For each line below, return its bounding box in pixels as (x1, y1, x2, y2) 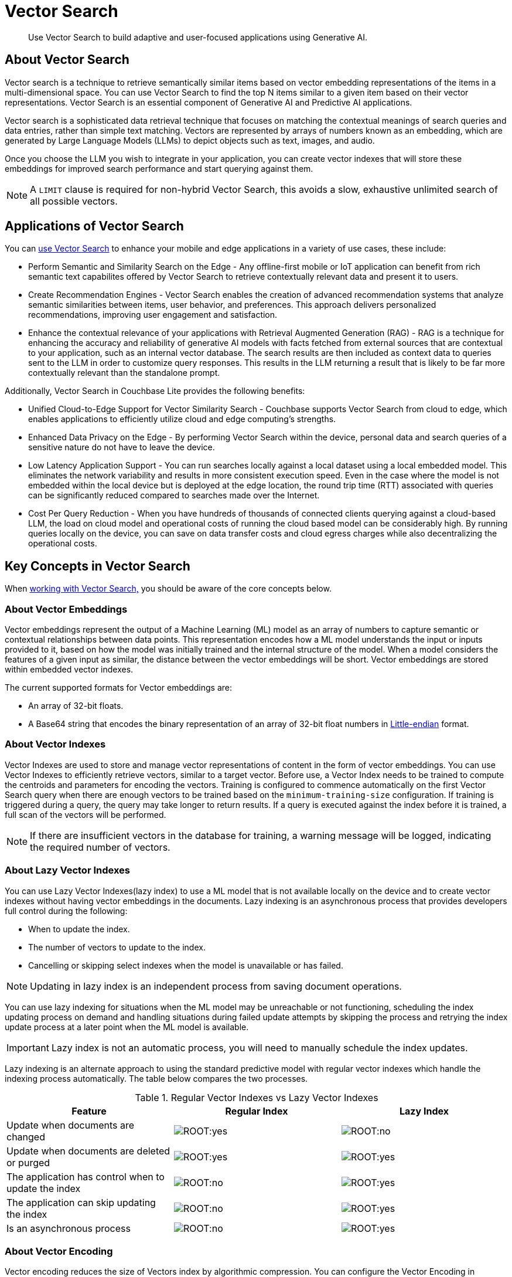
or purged (6, 1156, 50, 1169)
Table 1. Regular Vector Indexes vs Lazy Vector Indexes (135, 1091, 378, 1103)
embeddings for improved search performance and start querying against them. (5, 163, 313, 174)
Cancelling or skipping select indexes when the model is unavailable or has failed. (28, 960, 343, 970)
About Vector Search (5, 52, 129, 67)
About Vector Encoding (5, 1245, 113, 1257)
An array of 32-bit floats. (28, 701, 124, 711)
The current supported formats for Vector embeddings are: (5, 682, 233, 693)
